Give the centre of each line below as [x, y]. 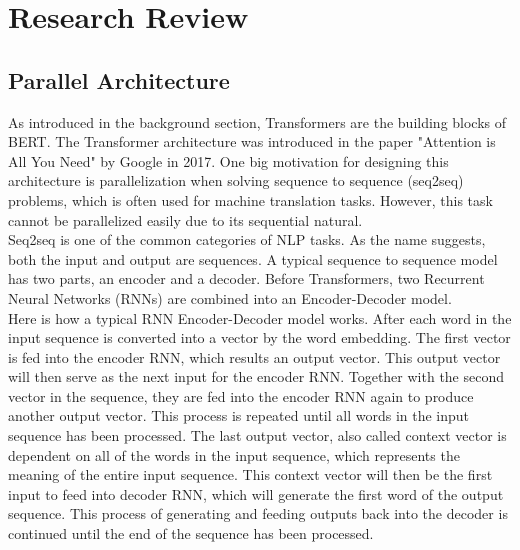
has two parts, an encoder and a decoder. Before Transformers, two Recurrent [246, 278]
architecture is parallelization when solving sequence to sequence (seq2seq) [236, 180]
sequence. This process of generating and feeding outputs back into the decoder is [258, 513]
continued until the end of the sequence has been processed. [191, 533]
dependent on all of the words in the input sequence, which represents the [234, 454]
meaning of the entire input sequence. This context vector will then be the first [250, 474]
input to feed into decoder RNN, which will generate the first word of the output [256, 493]
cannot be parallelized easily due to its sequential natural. [185, 219]
